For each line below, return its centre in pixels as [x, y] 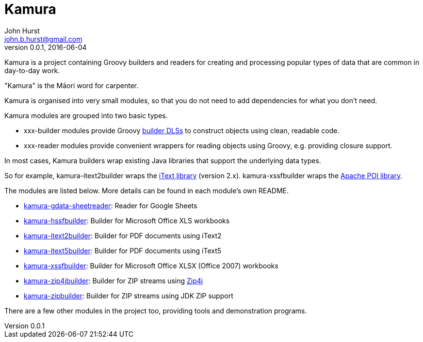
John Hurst [22, 31]
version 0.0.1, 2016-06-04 [46, 47]
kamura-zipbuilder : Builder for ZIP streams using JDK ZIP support [129, 295]
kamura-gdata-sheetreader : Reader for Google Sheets [111, 205]
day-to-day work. [32, 70]
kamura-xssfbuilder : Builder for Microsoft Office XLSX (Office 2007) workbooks [151, 265]
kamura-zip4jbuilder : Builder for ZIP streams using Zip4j [114, 280]
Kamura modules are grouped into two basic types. [86, 115]
